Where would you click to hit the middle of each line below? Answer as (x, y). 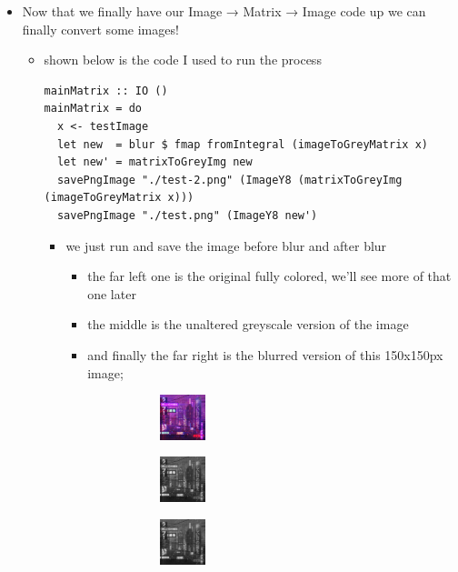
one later (112, 293)
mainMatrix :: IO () (106, 90)
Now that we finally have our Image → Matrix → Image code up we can (224, 11)
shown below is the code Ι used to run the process (183, 60)
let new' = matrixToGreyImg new (154, 162)
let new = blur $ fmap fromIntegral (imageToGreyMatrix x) (242, 144)
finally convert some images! (100, 29)
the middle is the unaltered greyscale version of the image (248, 324)
